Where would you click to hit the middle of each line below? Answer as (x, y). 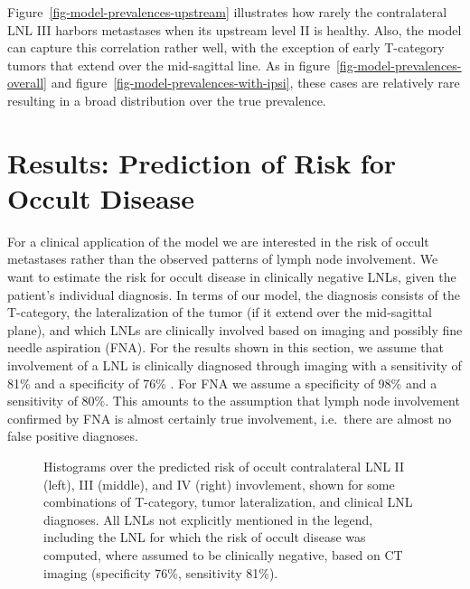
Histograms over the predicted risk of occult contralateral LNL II (224, 466)
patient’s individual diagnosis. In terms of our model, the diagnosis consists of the (234, 294)
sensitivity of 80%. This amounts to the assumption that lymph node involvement (234, 401)
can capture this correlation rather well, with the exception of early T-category (226, 47)
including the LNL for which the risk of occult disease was (205, 537)
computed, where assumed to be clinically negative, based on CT (223, 554)
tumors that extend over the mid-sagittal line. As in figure (169, 65)
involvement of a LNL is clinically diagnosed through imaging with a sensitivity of (235, 365)
